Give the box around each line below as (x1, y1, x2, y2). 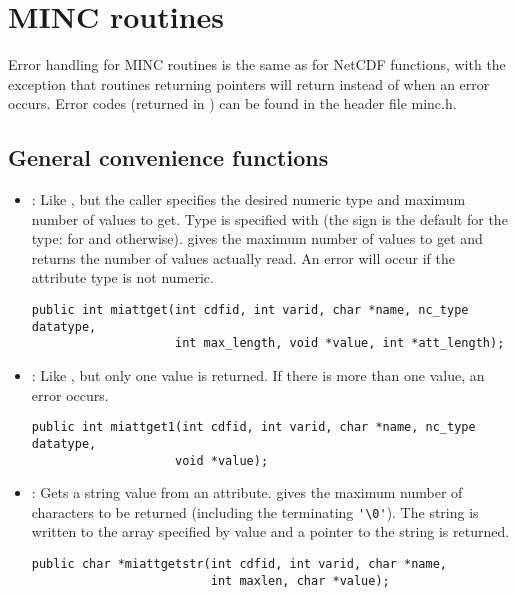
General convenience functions (8, 142, 329, 173)
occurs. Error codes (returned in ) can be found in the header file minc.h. (8, 93, 457, 114)
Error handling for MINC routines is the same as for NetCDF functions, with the (8, 54, 506, 75)
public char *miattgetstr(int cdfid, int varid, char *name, (31, 557, 448, 572)
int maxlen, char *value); (210, 573, 390, 588)
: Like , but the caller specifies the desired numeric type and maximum (31, 189, 466, 210)
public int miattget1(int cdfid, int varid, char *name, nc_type (31, 420, 476, 435)
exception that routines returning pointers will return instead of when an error (8, 73, 490, 94)
